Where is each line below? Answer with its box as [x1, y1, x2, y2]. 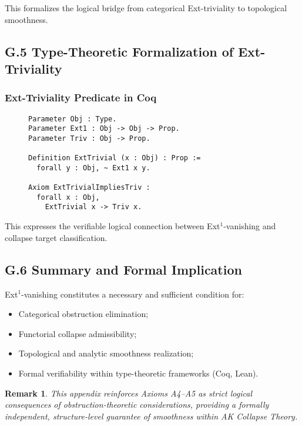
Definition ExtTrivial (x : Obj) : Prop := [28, 154, 201, 163]
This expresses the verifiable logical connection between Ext [5, 220, 220, 232]
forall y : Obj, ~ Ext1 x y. [36, 163, 150, 172]
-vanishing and [223, 220, 276, 232]
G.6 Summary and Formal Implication [5, 260, 242, 278]
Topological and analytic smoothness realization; [18, 347, 194, 359]
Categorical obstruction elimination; [18, 308, 149, 320]
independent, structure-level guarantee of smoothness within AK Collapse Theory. [5, 410, 298, 422]
